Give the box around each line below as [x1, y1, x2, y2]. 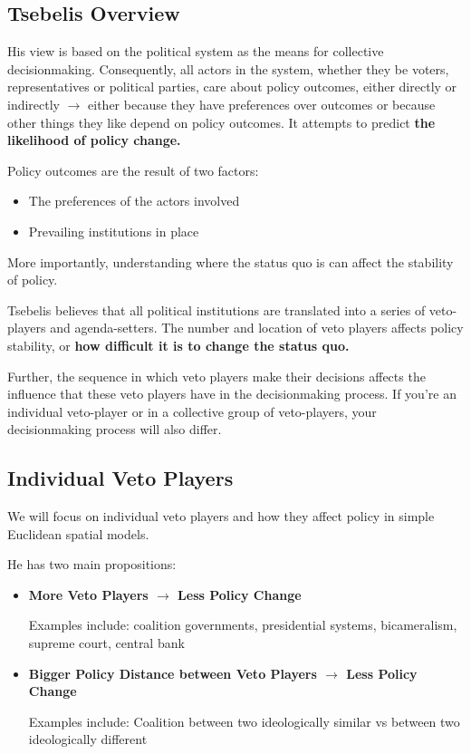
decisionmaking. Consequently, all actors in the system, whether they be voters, [7, 59, 449, 78]
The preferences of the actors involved [28, 191, 240, 210]
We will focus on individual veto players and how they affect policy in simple [7, 507, 435, 526]
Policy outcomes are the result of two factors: [7, 160, 259, 179]
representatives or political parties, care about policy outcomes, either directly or [7, 77, 457, 96]
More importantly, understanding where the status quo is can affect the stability [7, 252, 454, 271]
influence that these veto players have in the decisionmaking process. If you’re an [7, 384, 457, 403]
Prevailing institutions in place [28, 221, 199, 240]
